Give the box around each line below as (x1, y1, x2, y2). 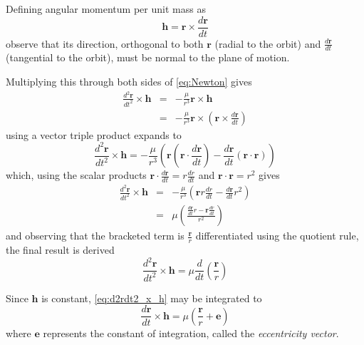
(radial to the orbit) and (214, 36, 321, 51)
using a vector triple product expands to (6, 127, 182, 142)
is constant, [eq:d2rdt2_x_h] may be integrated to (41, 290, 262, 305)
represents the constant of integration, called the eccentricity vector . (43, 325, 339, 340)
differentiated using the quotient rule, (195, 228, 359, 243)
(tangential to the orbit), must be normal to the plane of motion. (6, 50, 290, 65)
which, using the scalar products (6, 168, 147, 182)
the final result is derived (6, 242, 115, 257)
